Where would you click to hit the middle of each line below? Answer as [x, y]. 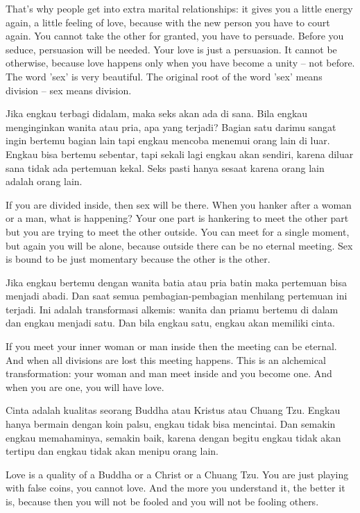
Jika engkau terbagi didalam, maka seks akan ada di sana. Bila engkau [157, 113]
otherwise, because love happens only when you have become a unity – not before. [180, 63]
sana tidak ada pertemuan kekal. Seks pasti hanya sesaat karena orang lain [165, 167]
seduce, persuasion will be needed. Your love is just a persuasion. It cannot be [171, 49]
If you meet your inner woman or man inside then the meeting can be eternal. [171, 346]
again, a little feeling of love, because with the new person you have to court [168, 22]
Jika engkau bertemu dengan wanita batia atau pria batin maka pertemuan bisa [176, 282]
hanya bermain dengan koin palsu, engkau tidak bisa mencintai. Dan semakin [171, 424]
